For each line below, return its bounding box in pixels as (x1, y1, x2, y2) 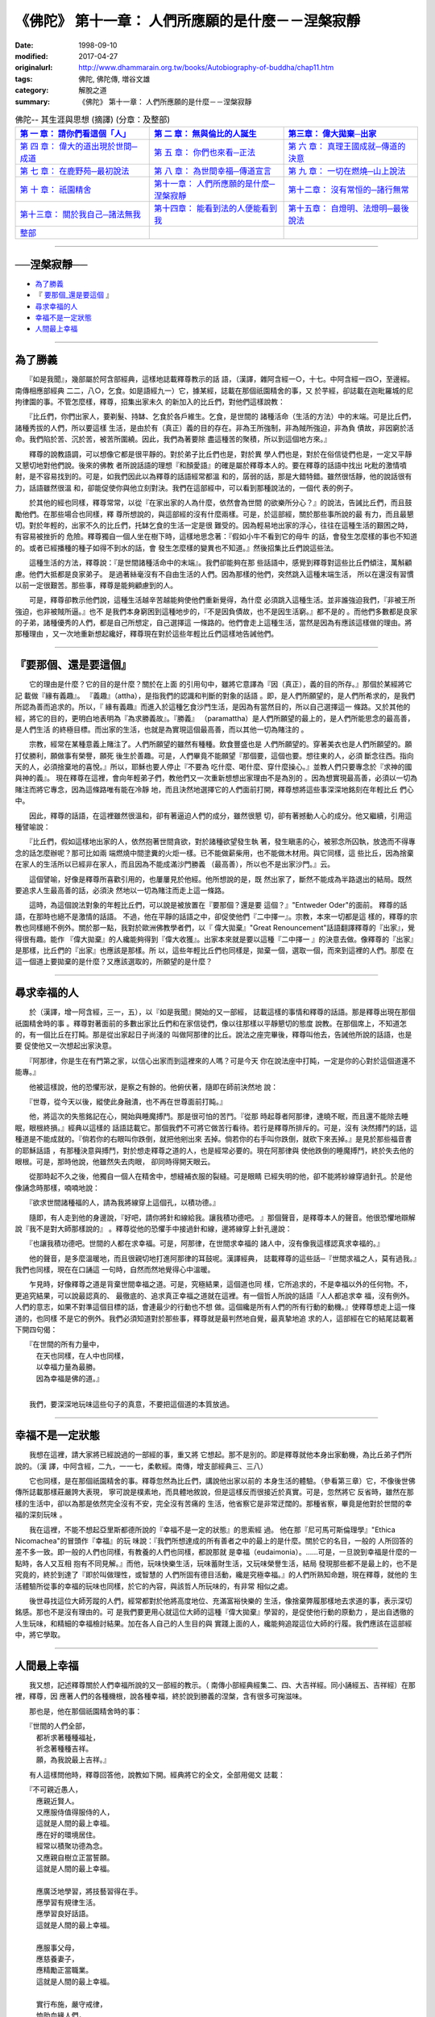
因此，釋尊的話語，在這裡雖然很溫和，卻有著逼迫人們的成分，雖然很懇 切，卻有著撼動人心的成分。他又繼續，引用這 (28, 811, 412, 821)
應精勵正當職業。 (35, 1965, 93, 1975)
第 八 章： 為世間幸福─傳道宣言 (154, 165, 271, 177)
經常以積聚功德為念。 (35, 1841, 107, 1851)
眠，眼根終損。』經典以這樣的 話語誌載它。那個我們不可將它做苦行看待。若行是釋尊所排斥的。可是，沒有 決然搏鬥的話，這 (14, 1122, 418, 1133)
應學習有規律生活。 (35, 1898, 100, 1907)
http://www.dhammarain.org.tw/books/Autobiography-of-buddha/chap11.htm (78, 63, 334, 73)
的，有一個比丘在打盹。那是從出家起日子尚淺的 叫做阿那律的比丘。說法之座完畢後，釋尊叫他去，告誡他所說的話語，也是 (14, 1029, 412, 1040)
